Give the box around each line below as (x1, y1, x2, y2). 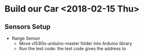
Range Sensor (11, 35, 41, 41)
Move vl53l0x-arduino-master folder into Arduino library (19, 41, 133, 46)
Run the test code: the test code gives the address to (19, 46, 126, 51)
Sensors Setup (4, 23, 51, 31)
